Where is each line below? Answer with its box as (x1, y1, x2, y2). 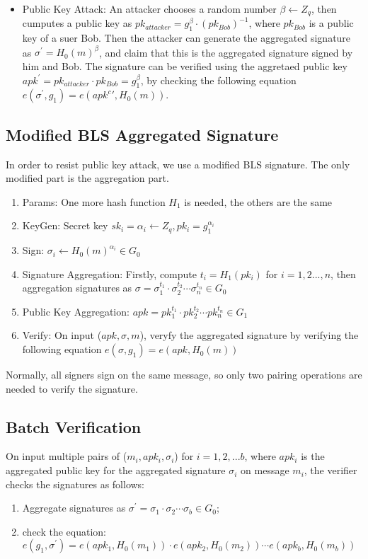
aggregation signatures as (22, 280, 132, 295)
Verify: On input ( (22, 328, 102, 342)
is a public (309, 16, 354, 30)
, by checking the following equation (140, 72, 297, 87)
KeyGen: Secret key (22, 218, 108, 233)
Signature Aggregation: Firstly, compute (22, 266, 197, 281)
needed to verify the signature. (6, 381, 138, 396)
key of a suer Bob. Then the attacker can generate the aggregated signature (22, 30, 351, 45)
